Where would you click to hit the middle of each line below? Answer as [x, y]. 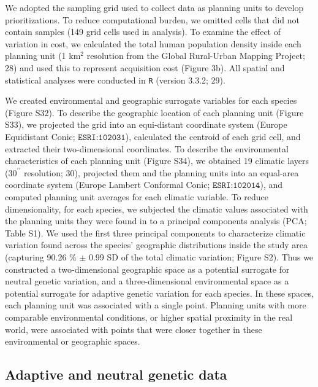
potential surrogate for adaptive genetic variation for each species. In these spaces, [159, 293]
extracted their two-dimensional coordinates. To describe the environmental [147, 148]
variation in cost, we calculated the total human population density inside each [153, 43]
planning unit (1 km [43, 56]
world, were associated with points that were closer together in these [134, 329]
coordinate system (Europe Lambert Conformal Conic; [108, 185]
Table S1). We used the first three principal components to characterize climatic [155, 233]
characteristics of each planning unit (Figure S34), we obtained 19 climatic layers [157, 161]
